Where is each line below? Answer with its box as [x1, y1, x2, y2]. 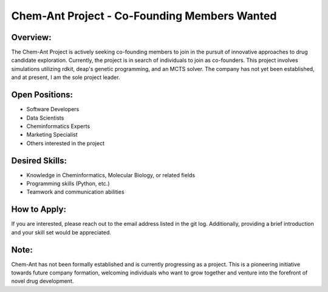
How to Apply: [11, 204, 67, 215]
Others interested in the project [26, 140, 104, 147]
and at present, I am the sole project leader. [11, 73, 120, 81]
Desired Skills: [11, 155, 67, 166]
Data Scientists [26, 114, 64, 121]
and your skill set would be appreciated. [11, 228, 112, 236]
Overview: [11, 32, 52, 42]
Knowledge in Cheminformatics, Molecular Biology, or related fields [26, 171, 196, 178]
